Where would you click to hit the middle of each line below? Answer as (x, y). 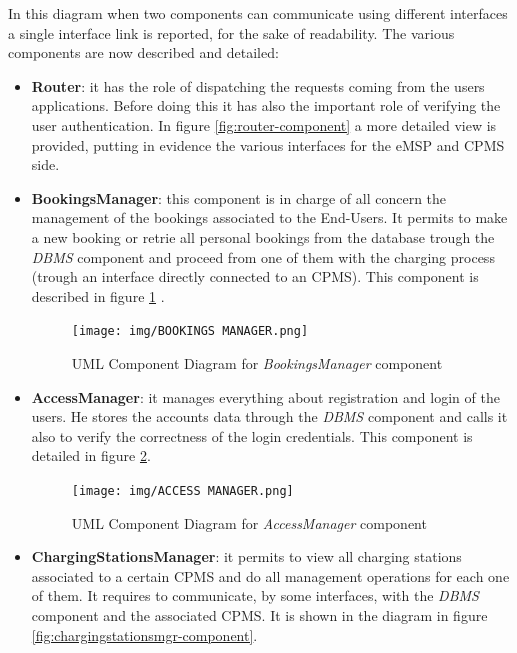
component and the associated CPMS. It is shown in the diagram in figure (259, 614)
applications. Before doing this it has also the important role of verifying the (266, 105)
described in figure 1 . (98, 295)
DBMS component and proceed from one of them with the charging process (263, 256)
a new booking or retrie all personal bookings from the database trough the (263, 236)
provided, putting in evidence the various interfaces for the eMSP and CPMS (268, 144)
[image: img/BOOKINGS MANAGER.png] (190, 331)
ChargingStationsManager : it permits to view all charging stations (246, 556)
